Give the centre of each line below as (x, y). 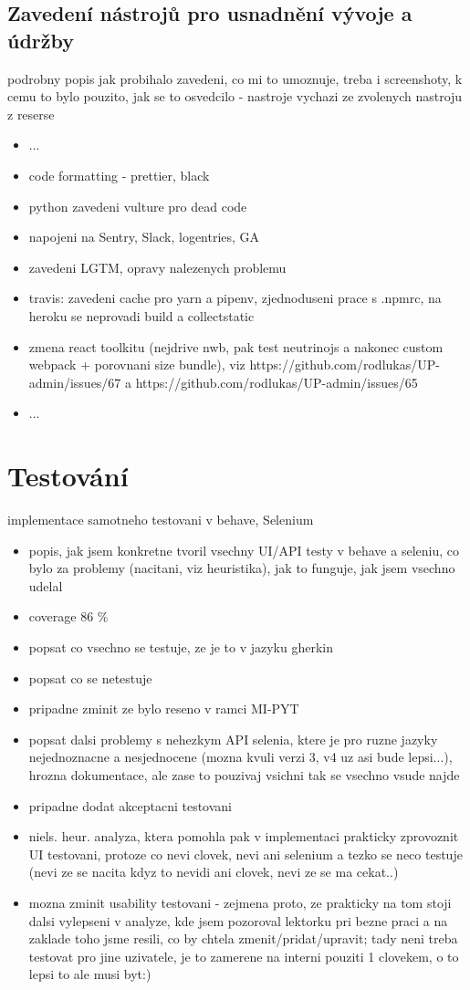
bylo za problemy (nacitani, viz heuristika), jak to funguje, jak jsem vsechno (242, 568)
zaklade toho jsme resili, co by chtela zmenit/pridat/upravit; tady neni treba (243, 938)
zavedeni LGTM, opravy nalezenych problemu (157, 267)
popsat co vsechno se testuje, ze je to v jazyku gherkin (181, 647)
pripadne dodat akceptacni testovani (130, 805)
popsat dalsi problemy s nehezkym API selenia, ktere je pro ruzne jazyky (233, 739)
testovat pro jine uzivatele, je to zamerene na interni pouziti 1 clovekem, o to (244, 956)
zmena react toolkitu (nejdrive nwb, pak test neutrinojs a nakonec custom (236, 346)
